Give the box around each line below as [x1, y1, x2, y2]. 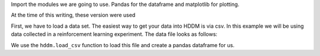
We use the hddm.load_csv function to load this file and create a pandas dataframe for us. [11, 41, 235, 48]
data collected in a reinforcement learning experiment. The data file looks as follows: [11, 31, 217, 38]
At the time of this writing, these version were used [11, 12, 136, 19]
